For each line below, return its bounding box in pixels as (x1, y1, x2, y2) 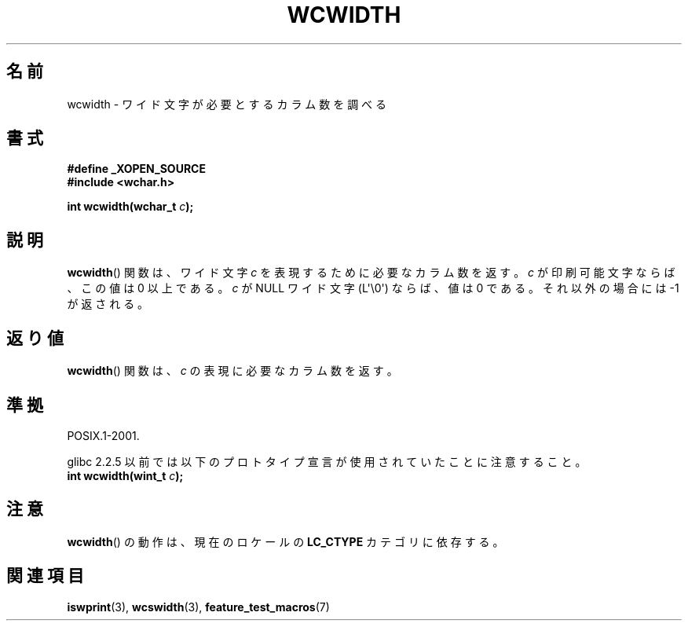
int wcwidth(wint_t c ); (67, 468, 184, 482)
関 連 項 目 (6, 566, 84, 586)
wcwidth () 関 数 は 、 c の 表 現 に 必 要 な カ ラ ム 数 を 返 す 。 (67, 364, 398, 378)
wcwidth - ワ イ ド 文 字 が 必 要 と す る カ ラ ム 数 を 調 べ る (67, 97, 387, 111)
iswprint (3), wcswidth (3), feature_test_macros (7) (67, 599, 330, 614)
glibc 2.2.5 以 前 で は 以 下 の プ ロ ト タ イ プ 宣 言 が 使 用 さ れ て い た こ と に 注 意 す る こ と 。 (67, 454, 587, 468)
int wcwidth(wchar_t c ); (67, 200, 194, 214)
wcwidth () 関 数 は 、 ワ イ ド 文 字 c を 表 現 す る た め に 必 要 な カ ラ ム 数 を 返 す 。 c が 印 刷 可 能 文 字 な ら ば (67, 266, 675, 280)
